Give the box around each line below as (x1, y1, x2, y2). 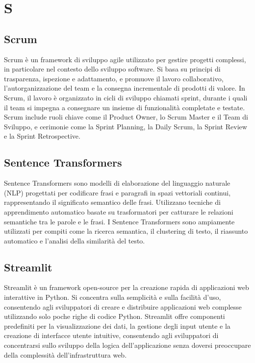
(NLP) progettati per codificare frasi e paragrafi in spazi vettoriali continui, (4, 187, 231, 197)
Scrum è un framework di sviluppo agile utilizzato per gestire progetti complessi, (4, 54, 246, 64)
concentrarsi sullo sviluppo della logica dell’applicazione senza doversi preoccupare (4, 340, 251, 350)
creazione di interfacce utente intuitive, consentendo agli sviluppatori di (4, 330, 219, 340)
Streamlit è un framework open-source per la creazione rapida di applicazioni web (4, 282, 249, 292)
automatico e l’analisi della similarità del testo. (4, 235, 145, 245)
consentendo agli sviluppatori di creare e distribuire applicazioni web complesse (4, 301, 242, 312)
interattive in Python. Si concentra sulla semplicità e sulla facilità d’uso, (4, 292, 221, 302)
